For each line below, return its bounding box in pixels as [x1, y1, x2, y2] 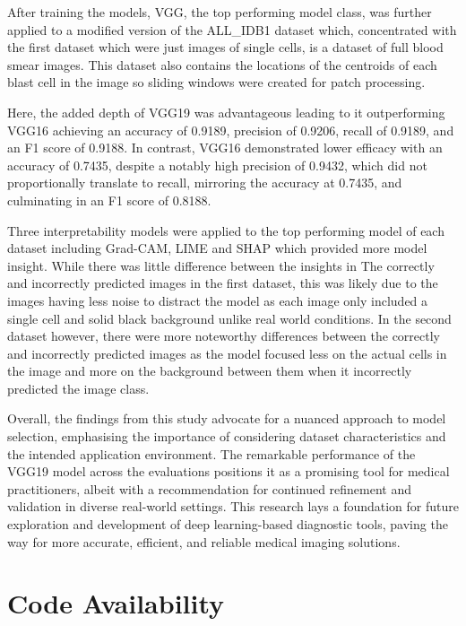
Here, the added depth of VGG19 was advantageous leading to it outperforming [7, 102, 445, 121]
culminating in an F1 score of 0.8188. [7, 190, 211, 209]
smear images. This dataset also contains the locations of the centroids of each [7, 55, 437, 74]
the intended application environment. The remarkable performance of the [7, 444, 416, 463]
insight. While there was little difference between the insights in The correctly [7, 256, 435, 274]
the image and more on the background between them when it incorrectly [7, 361, 412, 380]
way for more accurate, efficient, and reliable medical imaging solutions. [7, 532, 401, 551]
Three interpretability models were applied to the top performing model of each [7, 221, 444, 239]
